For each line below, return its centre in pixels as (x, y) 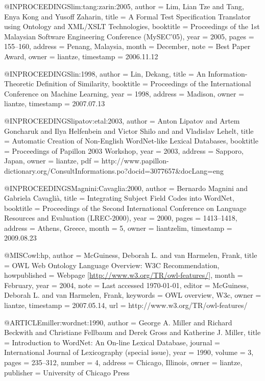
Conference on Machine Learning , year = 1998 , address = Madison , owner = (124, 93)
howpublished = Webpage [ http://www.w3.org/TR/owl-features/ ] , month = (124, 275)
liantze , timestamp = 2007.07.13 (55, 103)
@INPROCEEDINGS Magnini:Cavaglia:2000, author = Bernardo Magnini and (126, 188)
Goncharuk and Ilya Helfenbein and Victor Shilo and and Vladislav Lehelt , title (129, 130)
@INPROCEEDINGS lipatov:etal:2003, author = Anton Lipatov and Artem (122, 120)
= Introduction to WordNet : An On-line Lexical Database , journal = (112, 342)
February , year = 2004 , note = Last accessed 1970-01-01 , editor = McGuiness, (126, 285)
